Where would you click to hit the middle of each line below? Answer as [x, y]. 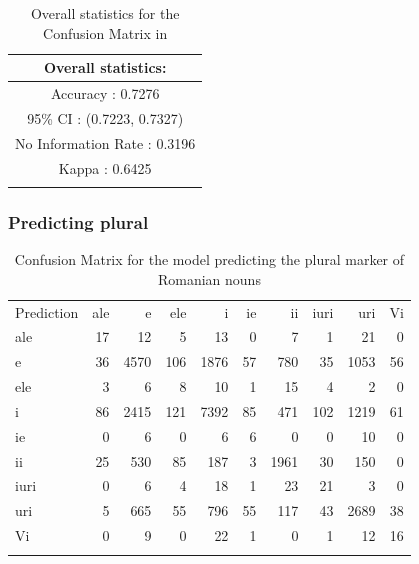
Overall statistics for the [105, 13]
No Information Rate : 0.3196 [105, 142]
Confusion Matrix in [105, 32]
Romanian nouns [209, 278]
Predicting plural [78, 221]
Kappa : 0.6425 [105, 167]
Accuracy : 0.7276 [105, 93]
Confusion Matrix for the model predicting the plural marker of [209, 259]
